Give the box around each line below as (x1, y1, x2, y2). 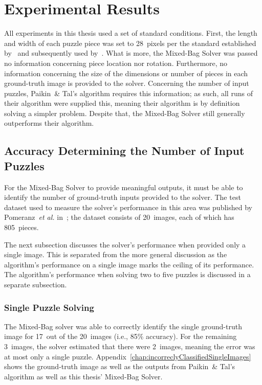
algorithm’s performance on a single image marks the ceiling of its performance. (4, 259, 254, 269)
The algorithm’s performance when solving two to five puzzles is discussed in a (4, 269, 251, 280)
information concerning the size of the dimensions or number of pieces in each (4, 67, 248, 78)
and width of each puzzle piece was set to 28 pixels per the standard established (4, 37, 256, 48)
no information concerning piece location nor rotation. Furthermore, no (4, 57, 228, 68)
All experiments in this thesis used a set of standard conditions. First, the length (4, 28, 257, 38)
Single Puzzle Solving (4, 301, 94, 313)
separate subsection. (4, 279, 67, 289)
